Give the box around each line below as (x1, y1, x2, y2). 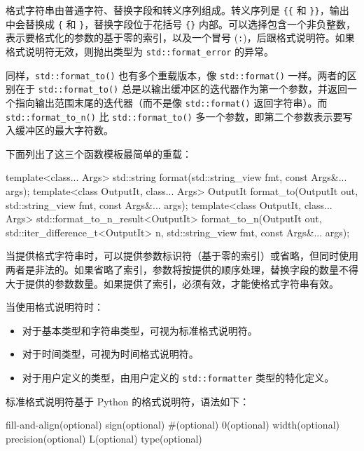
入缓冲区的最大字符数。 (6, 123, 113, 137)
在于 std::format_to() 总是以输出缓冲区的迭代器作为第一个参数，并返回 (15, 81, 347, 96)
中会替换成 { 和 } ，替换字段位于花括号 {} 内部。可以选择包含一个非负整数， (6, 16, 356, 31)
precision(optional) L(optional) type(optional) (6, 431, 202, 445)
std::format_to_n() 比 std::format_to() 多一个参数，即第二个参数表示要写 (6, 109, 353, 123)
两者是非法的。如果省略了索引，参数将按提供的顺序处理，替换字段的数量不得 (6, 262, 358, 276)
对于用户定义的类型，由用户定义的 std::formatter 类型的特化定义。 (22, 370, 335, 384)
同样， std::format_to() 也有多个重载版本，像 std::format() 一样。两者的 (6, 67, 347, 82)
